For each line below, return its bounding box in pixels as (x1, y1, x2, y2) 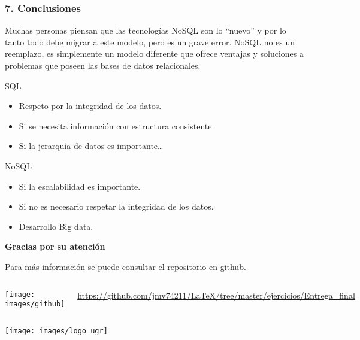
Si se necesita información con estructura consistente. (19, 119, 214, 132)
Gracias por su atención (5, 240, 105, 253)
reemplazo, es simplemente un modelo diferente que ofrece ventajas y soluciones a (5, 47, 304, 60)
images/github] (5, 300, 65, 309)
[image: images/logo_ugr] (5, 326, 108, 335)
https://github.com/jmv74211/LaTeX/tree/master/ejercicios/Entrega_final (77, 289, 355, 301)
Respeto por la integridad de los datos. (19, 99, 162, 112)
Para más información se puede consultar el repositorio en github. (5, 260, 246, 272)
